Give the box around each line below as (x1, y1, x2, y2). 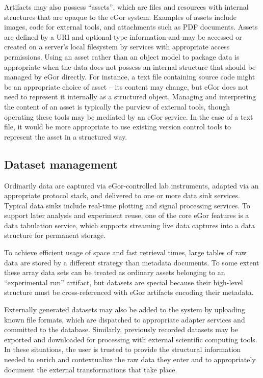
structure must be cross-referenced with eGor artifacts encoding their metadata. (4, 287, 254, 298)
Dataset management (4, 156, 118, 172)
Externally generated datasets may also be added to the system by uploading (4, 304, 245, 315)
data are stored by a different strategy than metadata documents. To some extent (4, 257, 259, 267)
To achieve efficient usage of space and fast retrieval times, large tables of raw (4, 247, 247, 258)
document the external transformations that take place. (4, 364, 177, 374)
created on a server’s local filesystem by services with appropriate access (4, 41, 230, 52)
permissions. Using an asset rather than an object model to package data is (4, 51, 240, 62)
